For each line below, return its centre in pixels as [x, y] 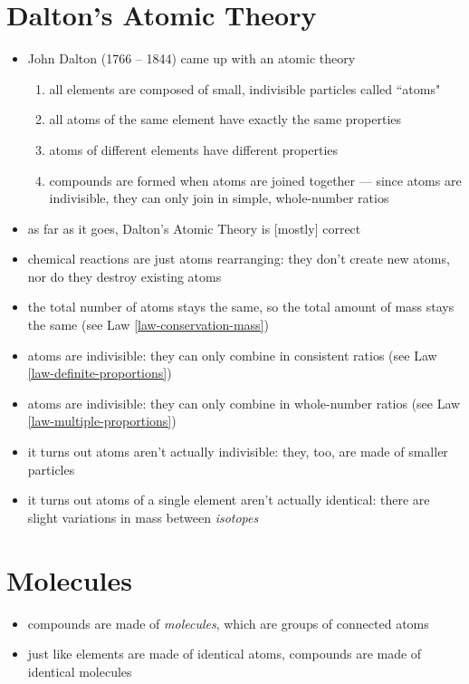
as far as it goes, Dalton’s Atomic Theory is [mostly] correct [194, 228]
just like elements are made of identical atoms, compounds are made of [225, 654]
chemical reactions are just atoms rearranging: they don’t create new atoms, [239, 259]
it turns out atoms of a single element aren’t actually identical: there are [229, 500]
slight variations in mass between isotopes [143, 517]
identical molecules [80, 671]
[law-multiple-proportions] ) [102, 421]
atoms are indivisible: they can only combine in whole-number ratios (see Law [244, 403]
